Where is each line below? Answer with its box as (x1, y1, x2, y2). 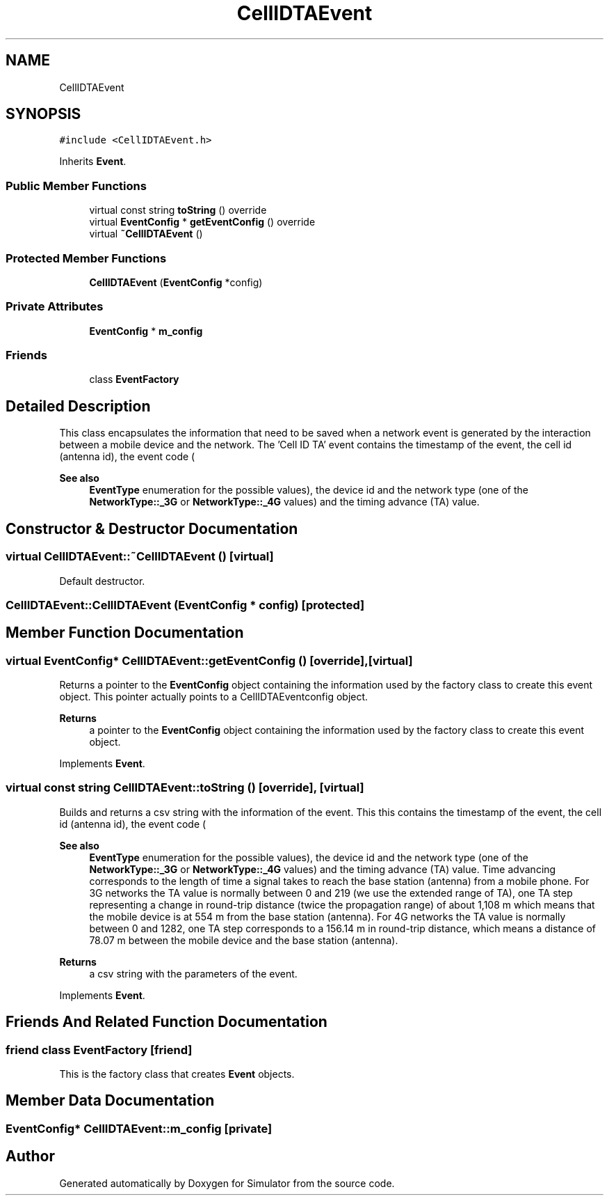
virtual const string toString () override (89, 204, 267, 217)
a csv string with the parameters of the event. (89, 967, 298, 980)
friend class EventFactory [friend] (6, 1042, 193, 1057)
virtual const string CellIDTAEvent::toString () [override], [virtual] (6, 780, 364, 795)
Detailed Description (6, 397, 151, 415)
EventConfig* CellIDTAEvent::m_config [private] (6, 1121, 273, 1136)
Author (6, 1147, 55, 1165)
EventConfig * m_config (89, 324, 203, 337)
